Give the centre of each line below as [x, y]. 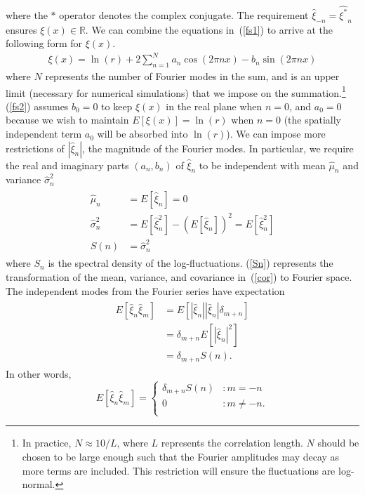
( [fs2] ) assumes [37, 106]
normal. [39, 484]
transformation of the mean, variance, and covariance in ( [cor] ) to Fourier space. [179, 276]
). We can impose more [276, 134]
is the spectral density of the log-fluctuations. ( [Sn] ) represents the [191, 263]
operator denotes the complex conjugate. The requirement [184, 14]
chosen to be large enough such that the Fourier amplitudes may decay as [181, 456]
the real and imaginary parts [67, 165]
